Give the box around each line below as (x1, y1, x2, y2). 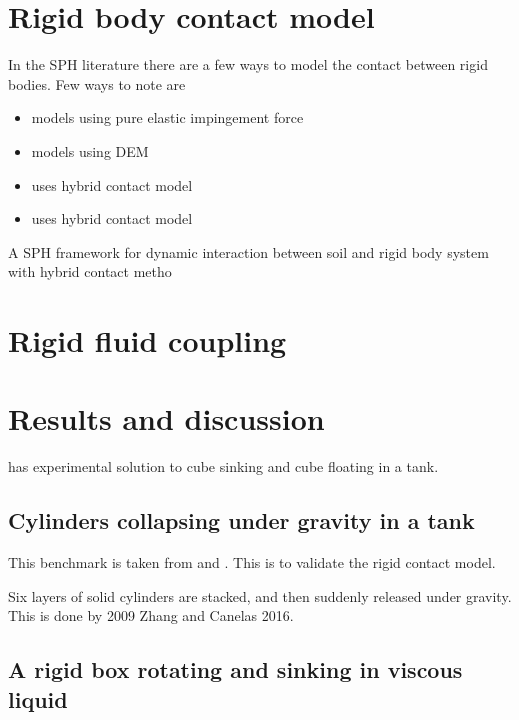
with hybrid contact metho (8, 261, 172, 282)
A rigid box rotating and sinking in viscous (8, 654, 463, 685)
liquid (8, 683, 68, 714)
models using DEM (31, 140, 149, 161)
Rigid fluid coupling (8, 320, 287, 361)
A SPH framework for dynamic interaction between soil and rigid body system (8, 241, 489, 262)
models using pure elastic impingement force (31, 107, 304, 128)
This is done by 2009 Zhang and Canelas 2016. (8, 605, 294, 626)
